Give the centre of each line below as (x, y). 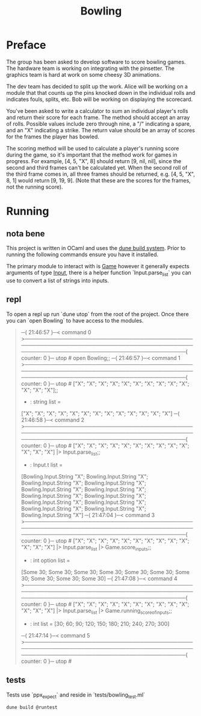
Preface (26, 45)
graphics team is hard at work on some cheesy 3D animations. (84, 74)
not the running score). (35, 187)
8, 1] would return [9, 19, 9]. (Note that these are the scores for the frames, (98, 180)
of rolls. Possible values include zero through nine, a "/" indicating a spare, (99, 124)
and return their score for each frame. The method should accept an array (98, 117)
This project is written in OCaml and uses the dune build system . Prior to (96, 248)
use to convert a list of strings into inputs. (58, 280)
